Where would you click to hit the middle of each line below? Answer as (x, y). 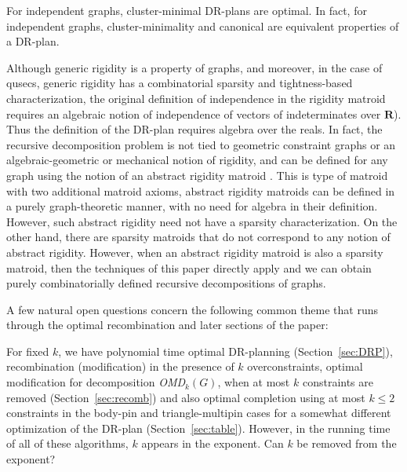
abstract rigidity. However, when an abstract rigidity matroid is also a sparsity (195, 252)
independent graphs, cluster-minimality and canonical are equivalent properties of (203, 26)
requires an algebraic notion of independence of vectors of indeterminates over (194, 113)
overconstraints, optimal (305, 366)
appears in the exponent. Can (213, 443)
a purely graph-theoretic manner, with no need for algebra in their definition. (192, 206)
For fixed (28, 351)
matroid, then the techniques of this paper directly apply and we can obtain (189, 267)
